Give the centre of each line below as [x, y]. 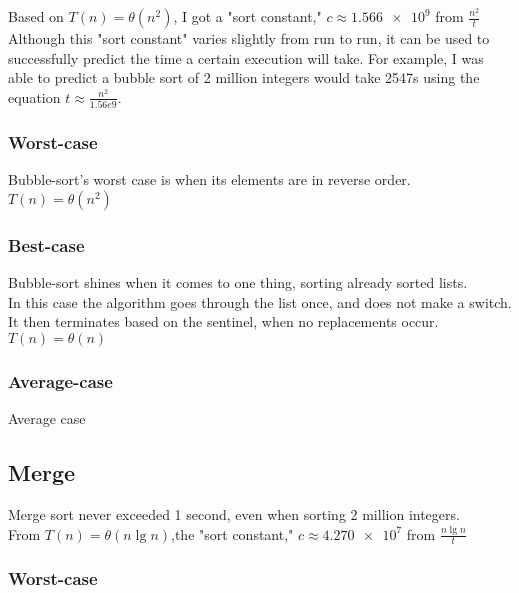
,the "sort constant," [232, 533]
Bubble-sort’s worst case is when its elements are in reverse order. [209, 179]
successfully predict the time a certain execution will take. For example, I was [246, 57]
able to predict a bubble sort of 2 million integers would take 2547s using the [244, 77]
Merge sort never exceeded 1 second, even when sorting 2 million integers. [234, 513]
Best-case [46, 244]
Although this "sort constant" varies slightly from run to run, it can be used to [249, 38]
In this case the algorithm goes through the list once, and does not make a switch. [260, 301]
